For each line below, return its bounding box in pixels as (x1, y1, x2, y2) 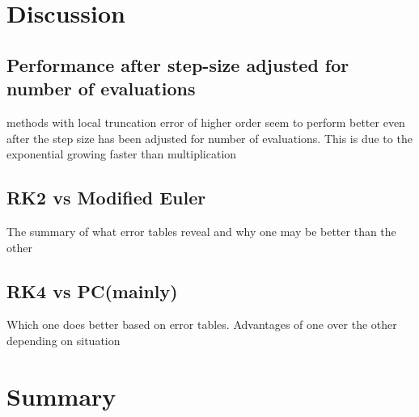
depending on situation (6, 331, 121, 348)
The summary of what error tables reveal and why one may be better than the (6, 222, 396, 239)
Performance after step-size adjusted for (6, 52, 349, 77)
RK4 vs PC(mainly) (6, 278, 178, 303)
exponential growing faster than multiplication (6, 145, 237, 162)
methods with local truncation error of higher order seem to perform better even (6, 113, 405, 130)
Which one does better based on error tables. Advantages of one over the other (6, 316, 397, 333)
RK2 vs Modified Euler (6, 185, 206, 210)
